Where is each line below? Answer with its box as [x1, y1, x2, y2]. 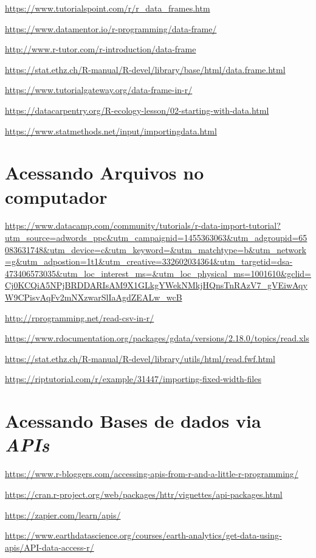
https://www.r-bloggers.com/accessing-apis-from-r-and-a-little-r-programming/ [5, 467, 298, 480]
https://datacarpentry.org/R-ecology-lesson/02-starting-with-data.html [5, 103, 269, 116]
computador [5, 184, 108, 209]
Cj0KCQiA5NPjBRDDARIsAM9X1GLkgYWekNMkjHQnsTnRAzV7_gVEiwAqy [5, 279, 307, 291]
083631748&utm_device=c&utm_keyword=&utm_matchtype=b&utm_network [5, 243, 306, 256]
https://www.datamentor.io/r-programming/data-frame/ [5, 22, 217, 35]
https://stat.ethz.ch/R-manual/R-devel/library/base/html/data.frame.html [5, 63, 286, 75]
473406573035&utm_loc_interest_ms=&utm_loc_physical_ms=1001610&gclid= [5, 267, 311, 279]
